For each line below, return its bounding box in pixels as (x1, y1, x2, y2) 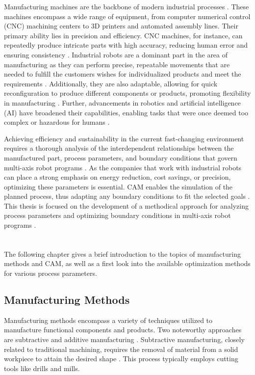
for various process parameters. (4, 268, 97, 278)
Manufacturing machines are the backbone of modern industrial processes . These (4, 1, 249, 11)
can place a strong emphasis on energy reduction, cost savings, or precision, (4, 172, 231, 182)
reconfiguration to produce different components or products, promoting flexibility (4, 88, 251, 98)
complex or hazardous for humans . (4, 117, 110, 127)
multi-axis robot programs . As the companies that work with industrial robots (4, 162, 242, 172)
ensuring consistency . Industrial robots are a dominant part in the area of (4, 49, 228, 59)
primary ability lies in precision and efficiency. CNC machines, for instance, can (4, 30, 243, 40)
